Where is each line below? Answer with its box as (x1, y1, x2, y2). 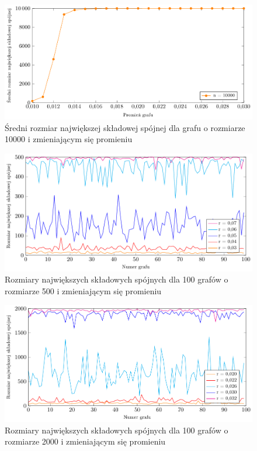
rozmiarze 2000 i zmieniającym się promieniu (5, 435, 166, 447)
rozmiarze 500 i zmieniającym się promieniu (5, 284, 162, 297)
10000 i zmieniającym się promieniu (5, 133, 133, 145)
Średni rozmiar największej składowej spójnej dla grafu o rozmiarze (5, 121, 245, 133)
